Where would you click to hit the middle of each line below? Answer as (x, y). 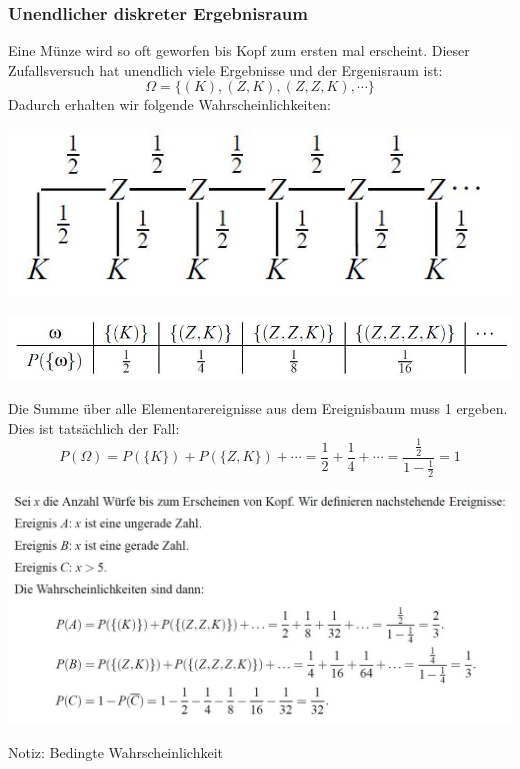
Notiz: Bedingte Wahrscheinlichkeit (115, 751)
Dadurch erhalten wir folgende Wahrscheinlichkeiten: (169, 104)
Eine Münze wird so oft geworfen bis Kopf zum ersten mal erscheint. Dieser (239, 50)
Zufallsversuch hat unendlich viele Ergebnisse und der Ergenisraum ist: (225, 69)
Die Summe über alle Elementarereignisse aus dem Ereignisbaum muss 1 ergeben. (258, 408)
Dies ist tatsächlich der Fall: (94, 427)
